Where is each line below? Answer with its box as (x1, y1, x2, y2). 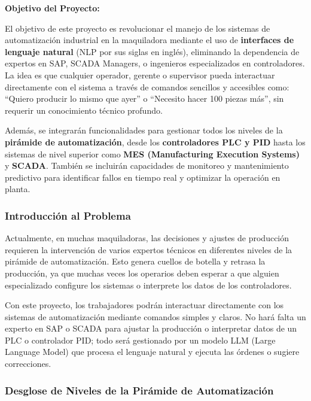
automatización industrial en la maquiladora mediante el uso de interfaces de (5, 34, 294, 46)
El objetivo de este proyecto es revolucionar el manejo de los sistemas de (5, 22, 270, 34)
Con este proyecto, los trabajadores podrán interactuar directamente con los (5, 299, 284, 311)
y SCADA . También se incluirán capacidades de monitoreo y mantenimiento (5, 159, 289, 172)
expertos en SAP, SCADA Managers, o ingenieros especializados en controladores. (5, 57, 305, 69)
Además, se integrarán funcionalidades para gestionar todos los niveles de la (5, 124, 283, 136)
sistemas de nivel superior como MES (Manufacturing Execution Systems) (5, 147, 300, 160)
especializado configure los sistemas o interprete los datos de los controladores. (5, 278, 292, 291)
